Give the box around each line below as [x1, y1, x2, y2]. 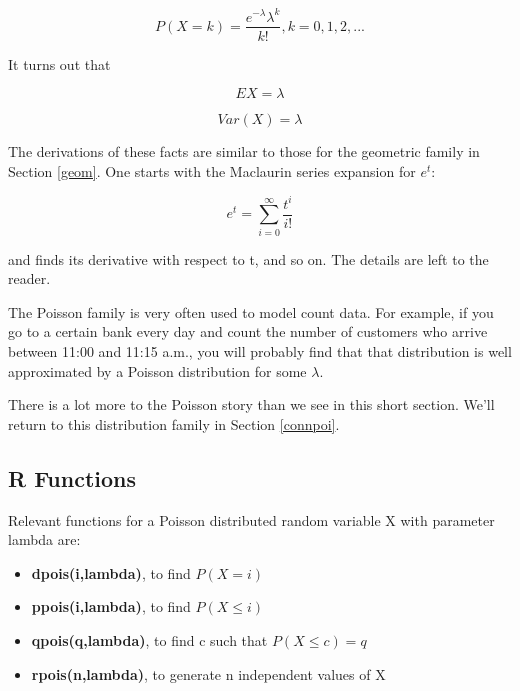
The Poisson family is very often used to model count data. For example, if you [8, 301, 494, 322]
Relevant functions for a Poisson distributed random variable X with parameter [8, 509, 495, 530]
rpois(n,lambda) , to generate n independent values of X [31, 663, 386, 684]
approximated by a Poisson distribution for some [8, 360, 307, 381]
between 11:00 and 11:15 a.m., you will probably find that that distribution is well [8, 341, 512, 362]
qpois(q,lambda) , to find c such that [31, 629, 268, 650]
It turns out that [8, 53, 111, 74]
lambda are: [8, 529, 81, 550]
